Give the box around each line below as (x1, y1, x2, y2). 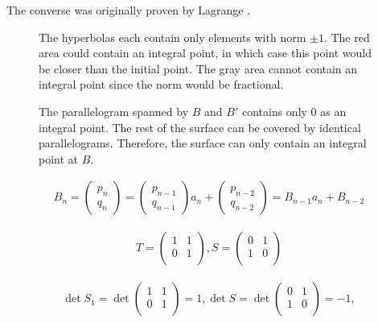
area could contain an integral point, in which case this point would (39, 44, 372, 61)
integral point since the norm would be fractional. (39, 76, 284, 93)
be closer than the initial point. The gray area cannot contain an (39, 60, 358, 77)
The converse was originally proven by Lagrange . (6, 2, 251, 18)
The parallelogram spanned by (39, 102, 189, 119)
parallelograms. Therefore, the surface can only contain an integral (39, 135, 367, 151)
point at (39, 150, 79, 167)
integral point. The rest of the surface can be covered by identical (39, 118, 361, 135)
